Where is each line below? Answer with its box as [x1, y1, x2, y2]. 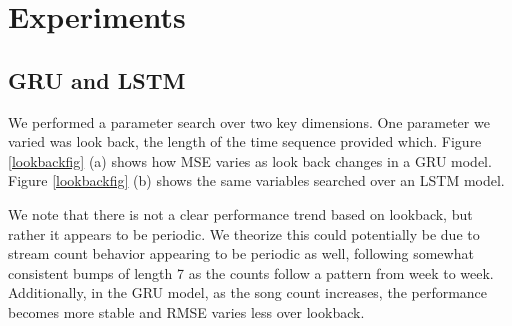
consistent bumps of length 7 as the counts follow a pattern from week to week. [8, 262, 494, 283]
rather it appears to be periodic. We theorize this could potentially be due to [8, 223, 480, 244]
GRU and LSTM [8, 64, 186, 95]
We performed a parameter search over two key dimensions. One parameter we [8, 111, 490, 132]
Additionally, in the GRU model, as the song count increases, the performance [8, 282, 488, 303]
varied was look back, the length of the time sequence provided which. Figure [8, 131, 482, 152]
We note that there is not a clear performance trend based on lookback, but [8, 203, 473, 224]
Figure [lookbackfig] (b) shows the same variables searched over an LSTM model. [8, 170, 505, 191]
